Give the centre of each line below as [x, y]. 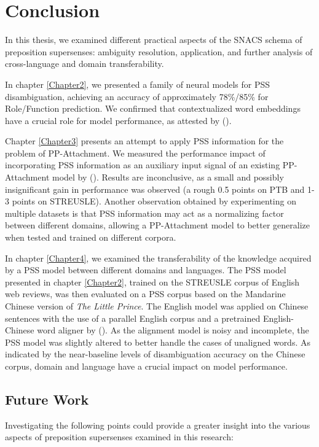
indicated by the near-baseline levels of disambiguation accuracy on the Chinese [155, 354]
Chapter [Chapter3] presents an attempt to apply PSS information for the [144, 141]
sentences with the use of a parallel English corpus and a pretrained [133, 318]
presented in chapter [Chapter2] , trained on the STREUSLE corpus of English [152, 282]
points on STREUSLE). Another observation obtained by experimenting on [154, 201]
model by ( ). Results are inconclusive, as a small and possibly [168, 177]
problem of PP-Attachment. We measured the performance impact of [135, 153]
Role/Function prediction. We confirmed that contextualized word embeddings [153, 108]
